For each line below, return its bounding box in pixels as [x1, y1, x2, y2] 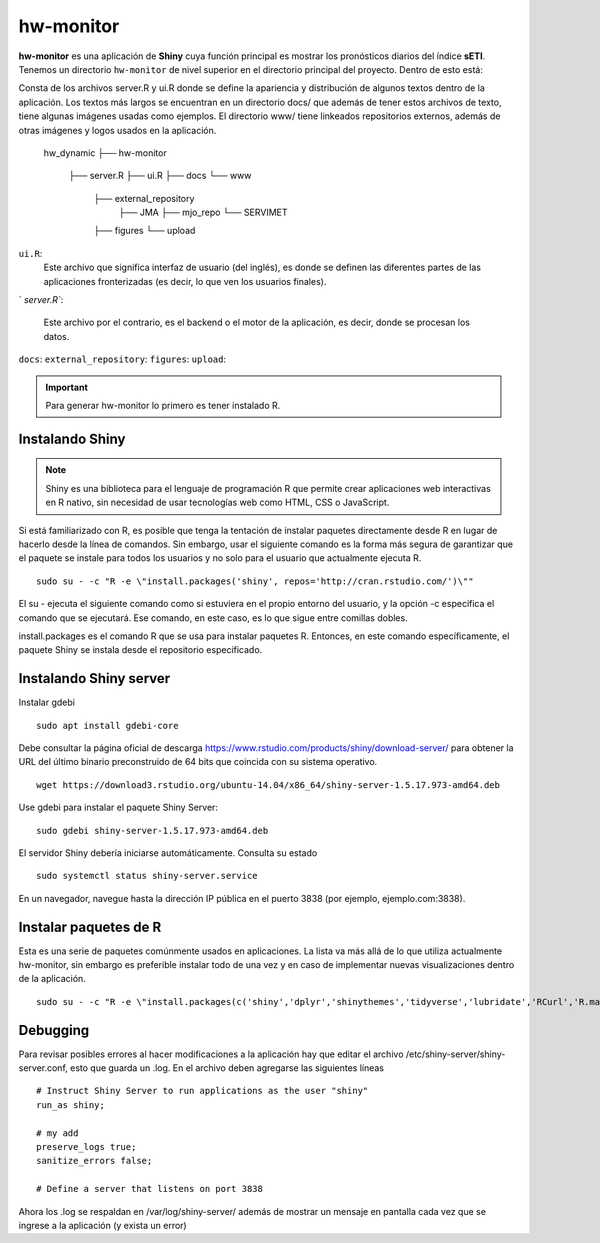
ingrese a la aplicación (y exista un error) [18, 1219, 187, 1231]
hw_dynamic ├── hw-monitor [43, 146, 167, 159]
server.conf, [18, 1062, 69, 1074]
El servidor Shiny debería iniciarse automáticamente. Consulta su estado [18, 846, 318, 859]
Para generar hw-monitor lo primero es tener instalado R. [45, 399, 281, 411]
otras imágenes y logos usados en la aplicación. [18, 124, 217, 136]
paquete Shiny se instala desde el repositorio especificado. [18, 644, 263, 656]
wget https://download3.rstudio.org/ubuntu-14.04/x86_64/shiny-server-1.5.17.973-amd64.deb [36, 779, 500, 790]
